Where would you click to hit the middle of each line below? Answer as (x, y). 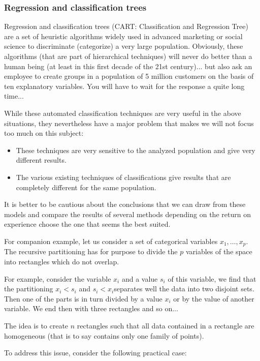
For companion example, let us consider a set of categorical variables (111, 241)
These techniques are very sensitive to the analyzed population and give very (136, 150)
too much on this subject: (44, 133)
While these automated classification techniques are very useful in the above (123, 113)
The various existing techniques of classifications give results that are (123, 177)
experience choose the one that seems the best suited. (87, 224)
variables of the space (219, 251)
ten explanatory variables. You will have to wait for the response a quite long (124, 86)
